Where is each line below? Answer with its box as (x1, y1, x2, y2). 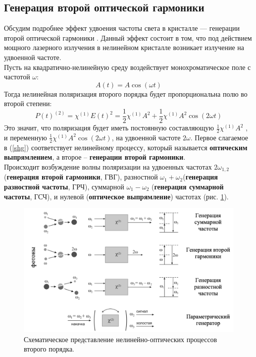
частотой (4, 71, 30, 82)
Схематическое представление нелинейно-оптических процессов (24, 334, 217, 344)
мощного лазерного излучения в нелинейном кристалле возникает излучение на (4, 42, 245, 53)
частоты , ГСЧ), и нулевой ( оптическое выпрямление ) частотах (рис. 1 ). (4, 191, 229, 201)
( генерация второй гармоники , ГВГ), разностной (4, 172, 158, 182)
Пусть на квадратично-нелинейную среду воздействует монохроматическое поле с (4, 61, 251, 72)
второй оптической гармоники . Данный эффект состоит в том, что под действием (4, 32, 252, 43)
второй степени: (4, 98, 52, 109)
